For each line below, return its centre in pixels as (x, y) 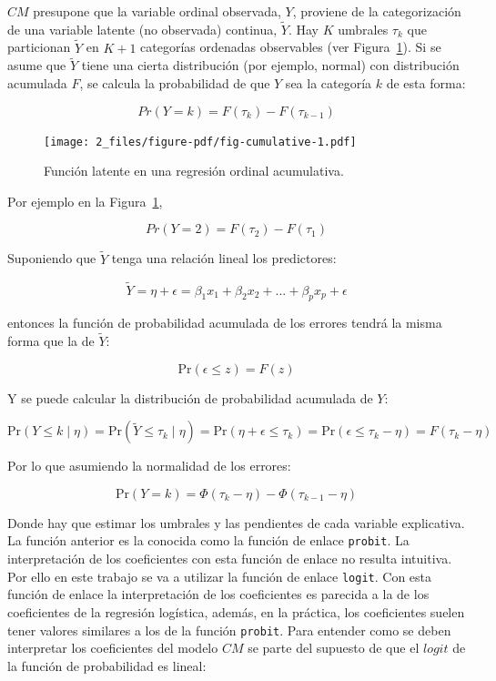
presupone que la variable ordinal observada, (157, 11)
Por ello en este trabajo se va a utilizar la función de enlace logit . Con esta (220, 576)
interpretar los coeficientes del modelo (113, 648)
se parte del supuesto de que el (334, 648)
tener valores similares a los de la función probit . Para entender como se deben (229, 630)
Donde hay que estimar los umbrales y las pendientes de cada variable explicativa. (236, 522)
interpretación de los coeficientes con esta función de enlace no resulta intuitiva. (230, 559)
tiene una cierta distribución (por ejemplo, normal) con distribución (270, 65)
